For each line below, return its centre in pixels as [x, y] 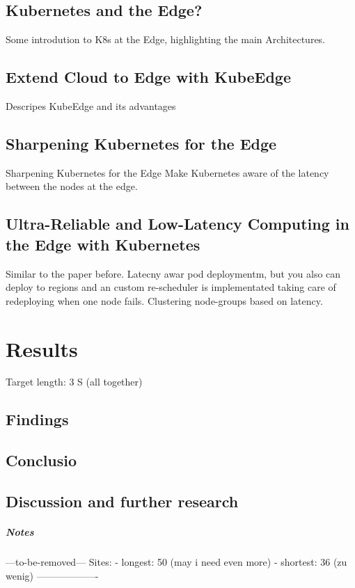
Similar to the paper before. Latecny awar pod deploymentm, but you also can [173, 273]
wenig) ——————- [52, 575]
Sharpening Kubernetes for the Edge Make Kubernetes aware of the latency [167, 172]
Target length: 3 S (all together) [74, 382]
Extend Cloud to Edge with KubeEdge [148, 77]
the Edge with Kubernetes [103, 244]
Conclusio [41, 460]
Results [42, 348]
